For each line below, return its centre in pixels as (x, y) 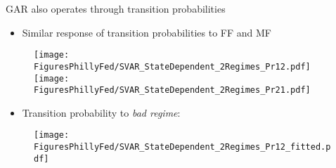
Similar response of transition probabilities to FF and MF (147, 32)
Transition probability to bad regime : (101, 112)
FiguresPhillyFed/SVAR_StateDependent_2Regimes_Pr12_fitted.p (182, 147)
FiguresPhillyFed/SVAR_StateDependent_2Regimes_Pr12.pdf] (172, 66)
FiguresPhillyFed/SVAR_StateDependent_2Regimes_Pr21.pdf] (172, 90)
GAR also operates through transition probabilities (116, 8)
